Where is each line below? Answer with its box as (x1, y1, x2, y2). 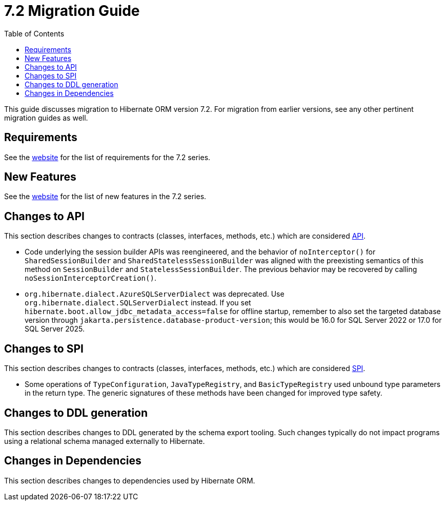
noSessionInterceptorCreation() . (25, 274, 156, 283)
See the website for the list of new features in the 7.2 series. (4, 192, 207, 201)
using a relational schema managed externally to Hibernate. (4, 436, 205, 445)
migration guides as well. (4, 113, 88, 122)
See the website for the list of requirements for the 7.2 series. (4, 152, 211, 162)
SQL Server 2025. (25, 324, 85, 334)
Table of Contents (4, 29, 65, 38)
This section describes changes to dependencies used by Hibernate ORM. (4, 476, 255, 485)
